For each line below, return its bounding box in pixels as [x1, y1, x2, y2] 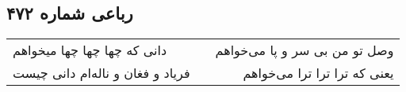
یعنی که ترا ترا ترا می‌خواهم [243, 64, 394, 83]
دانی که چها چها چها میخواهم [13, 41, 167, 60]
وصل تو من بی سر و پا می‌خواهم [215, 41, 394, 60]
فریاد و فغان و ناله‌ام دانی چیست [13, 64, 190, 83]
